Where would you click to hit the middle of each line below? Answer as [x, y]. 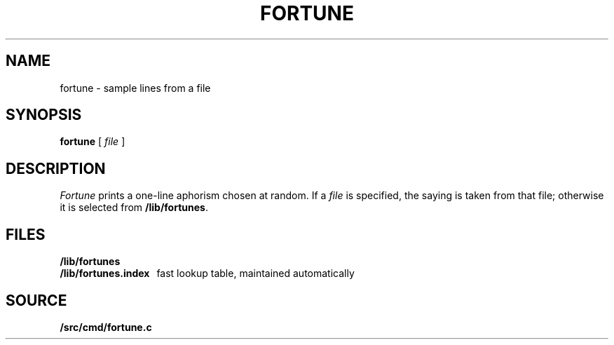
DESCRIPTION [56, 168]
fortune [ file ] [93, 142]
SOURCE [36, 300]
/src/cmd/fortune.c [106, 327]
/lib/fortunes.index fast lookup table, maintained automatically [207, 273]
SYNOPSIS [44, 115]
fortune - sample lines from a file [135, 88]
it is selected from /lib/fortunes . [134, 208]
